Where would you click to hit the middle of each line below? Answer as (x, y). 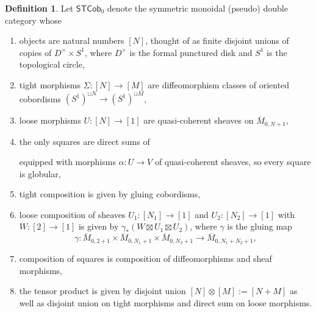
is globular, (40, 173)
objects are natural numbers (72, 40)
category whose (34, 20)
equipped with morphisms (67, 162)
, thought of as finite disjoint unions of (217, 40)
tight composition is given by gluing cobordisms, (110, 194)
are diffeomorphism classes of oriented (219, 84)
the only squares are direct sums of (84, 141)
